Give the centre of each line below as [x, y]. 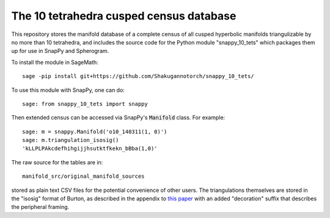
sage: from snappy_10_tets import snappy [85, 104]
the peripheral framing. [40, 207]
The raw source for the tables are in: [57, 162]
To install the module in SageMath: [55, 62]
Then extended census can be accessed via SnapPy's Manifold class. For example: [118, 118]
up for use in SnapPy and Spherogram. [60, 51]
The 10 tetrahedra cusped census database [124, 16]
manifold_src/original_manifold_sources [83, 176]
